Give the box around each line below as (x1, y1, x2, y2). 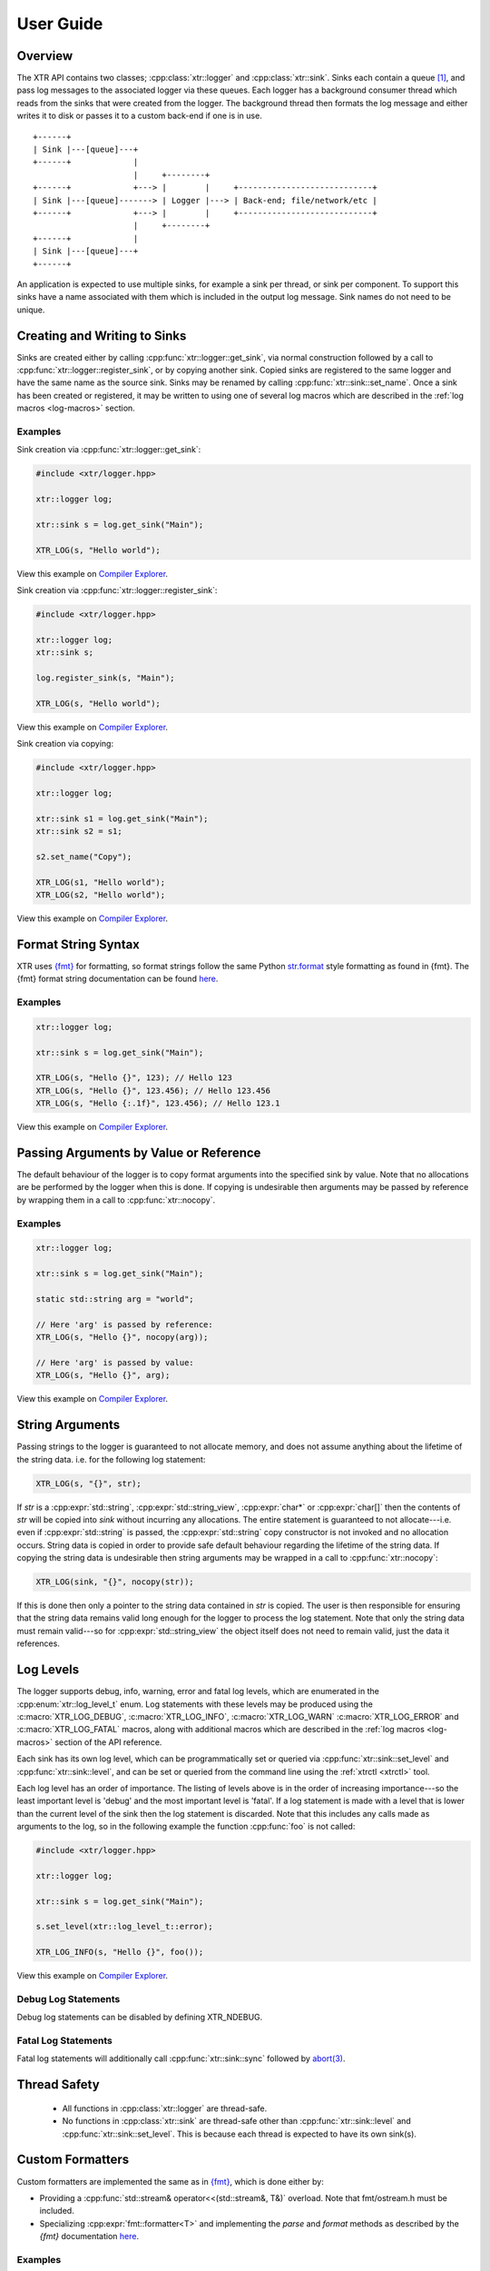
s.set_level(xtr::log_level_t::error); (35, 1921, 213, 1932)
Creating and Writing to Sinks (16, 328, 187, 343)
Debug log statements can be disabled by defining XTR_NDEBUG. (16, 2012, 263, 2023)
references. (16, 1638, 61, 1649)
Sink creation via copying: (16, 739, 113, 749)
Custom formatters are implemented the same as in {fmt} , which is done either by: (16, 2176, 324, 2187)
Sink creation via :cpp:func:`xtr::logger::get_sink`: (16, 444, 201, 455)
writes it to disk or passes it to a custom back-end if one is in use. (16, 110, 262, 122)
